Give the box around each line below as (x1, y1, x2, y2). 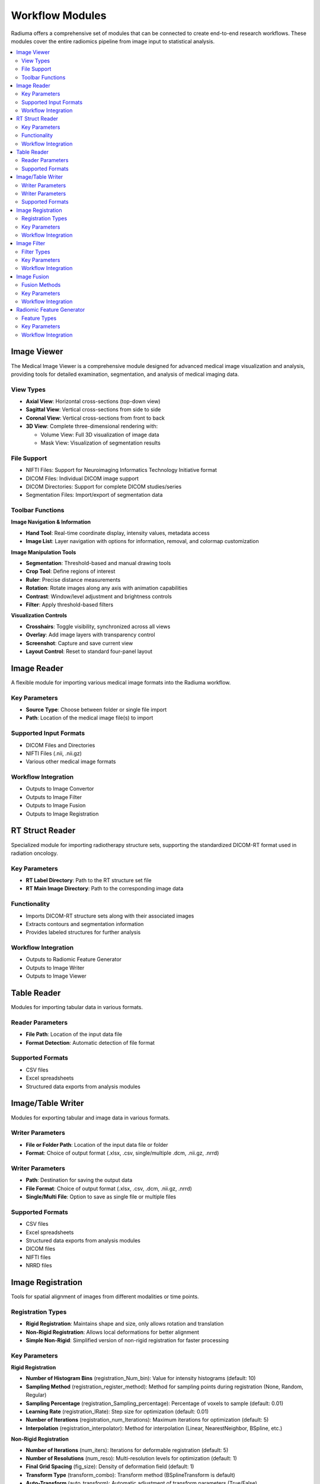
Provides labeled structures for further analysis (25, 929, 141, 936)
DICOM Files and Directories (25, 741, 95, 749)
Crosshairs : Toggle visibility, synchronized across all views (25, 623, 171, 630)
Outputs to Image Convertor (25, 785, 94, 792)
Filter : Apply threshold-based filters (25, 601, 114, 608)
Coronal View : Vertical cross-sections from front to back (25, 414, 165, 421)
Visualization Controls (11, 612, 68, 619)
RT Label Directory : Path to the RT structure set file (25, 877, 152, 884)
